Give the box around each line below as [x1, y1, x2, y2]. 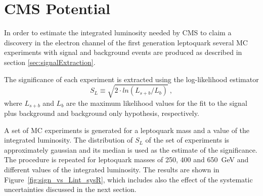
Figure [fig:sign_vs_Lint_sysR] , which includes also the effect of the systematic [4, 174, 253, 184]
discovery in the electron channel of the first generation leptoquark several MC [4, 37, 248, 47]
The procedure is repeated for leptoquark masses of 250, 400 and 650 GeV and [4, 154, 249, 165]
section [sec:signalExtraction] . [4, 56, 96, 67]
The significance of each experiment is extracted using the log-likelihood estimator [4, 74, 259, 84]
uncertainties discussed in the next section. [4, 184, 137, 194]
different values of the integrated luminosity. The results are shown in [4, 164, 220, 175]
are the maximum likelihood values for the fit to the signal [66, 97, 247, 108]
